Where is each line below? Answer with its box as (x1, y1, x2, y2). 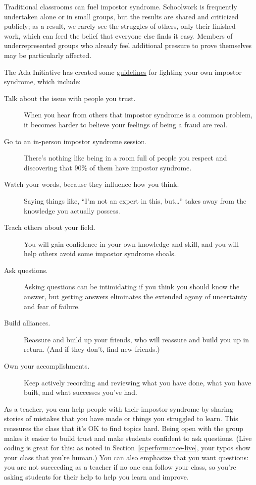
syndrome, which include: (4, 76, 81, 87)
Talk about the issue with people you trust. (4, 93, 136, 103)
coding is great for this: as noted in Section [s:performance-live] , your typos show (4, 442, 251, 453)
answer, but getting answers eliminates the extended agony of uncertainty (24, 291, 248, 302)
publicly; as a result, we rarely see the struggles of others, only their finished (4, 21, 236, 31)
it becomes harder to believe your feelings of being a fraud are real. (24, 119, 228, 129)
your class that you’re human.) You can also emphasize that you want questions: (4, 452, 249, 462)
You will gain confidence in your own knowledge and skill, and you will (24, 238, 239, 249)
